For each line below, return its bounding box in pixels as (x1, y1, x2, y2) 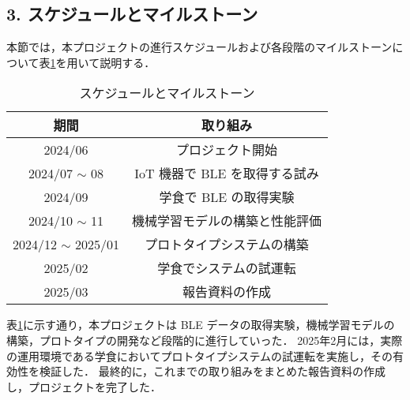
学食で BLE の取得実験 (159, 188, 295, 207)
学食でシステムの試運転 (157, 259, 296, 278)
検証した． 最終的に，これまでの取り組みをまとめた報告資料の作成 (39, 363, 386, 379)
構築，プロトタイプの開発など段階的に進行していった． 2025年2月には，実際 (6, 331, 403, 348)
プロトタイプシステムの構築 (145, 235, 309, 254)
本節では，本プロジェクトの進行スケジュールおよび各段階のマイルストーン (6, 39, 393, 55)
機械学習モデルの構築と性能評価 (132, 211, 322, 230)
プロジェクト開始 (176, 140, 278, 159)
